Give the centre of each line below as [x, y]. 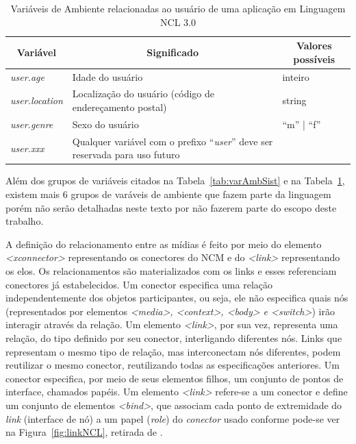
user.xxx [27, 148]
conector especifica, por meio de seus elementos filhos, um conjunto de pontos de [175, 378]
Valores [314, 46]
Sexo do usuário [105, 124]
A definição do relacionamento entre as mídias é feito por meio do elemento [164, 244]
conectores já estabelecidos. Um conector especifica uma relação [139, 284]
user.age [27, 76]
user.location [37, 100]
